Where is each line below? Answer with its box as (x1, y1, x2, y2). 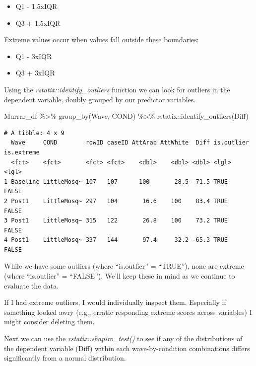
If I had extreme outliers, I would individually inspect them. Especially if (4, 297, 226, 307)
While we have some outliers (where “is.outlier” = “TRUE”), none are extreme (4, 261, 244, 271)
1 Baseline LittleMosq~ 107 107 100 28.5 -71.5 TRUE (4, 178, 228, 185)
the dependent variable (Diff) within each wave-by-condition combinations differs (4, 343, 250, 353)
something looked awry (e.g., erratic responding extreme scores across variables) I (4, 306, 252, 317)
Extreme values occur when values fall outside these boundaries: (4, 34, 199, 45)
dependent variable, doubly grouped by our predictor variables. (4, 94, 196, 104)
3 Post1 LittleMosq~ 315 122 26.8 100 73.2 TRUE (4, 217, 228, 224)
